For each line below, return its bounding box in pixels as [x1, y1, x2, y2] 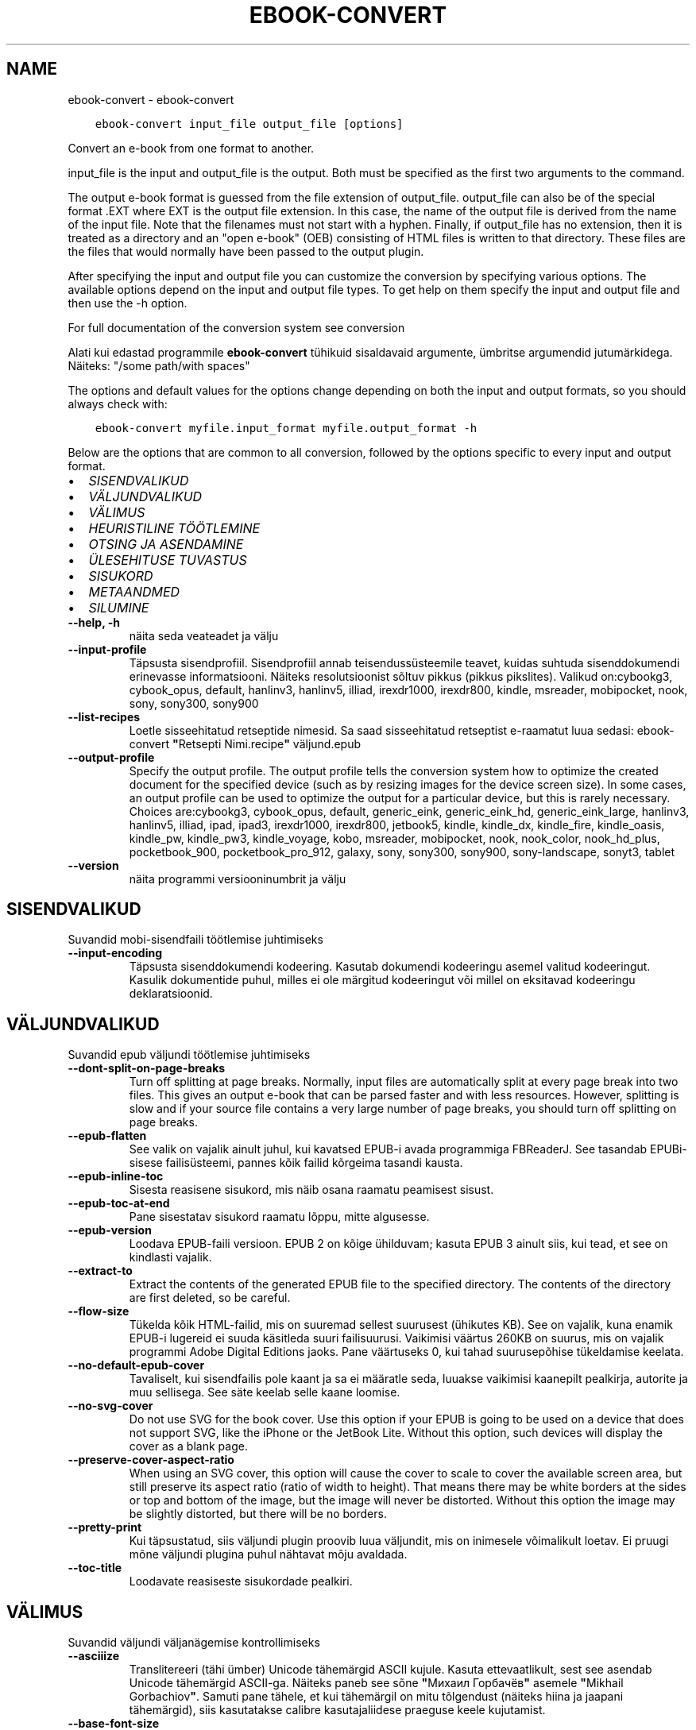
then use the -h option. [68, 295, 188, 310]
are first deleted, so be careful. [129, 1291, 291, 1305]
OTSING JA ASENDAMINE [88, 535, 244, 552]
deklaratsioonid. [129, 987, 213, 1001]
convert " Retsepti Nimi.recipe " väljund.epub [129, 736, 362, 751]
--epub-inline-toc [68, 1169, 164, 1184]
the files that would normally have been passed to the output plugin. [68, 244, 424, 258]
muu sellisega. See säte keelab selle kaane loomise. [129, 1385, 400, 1400]
